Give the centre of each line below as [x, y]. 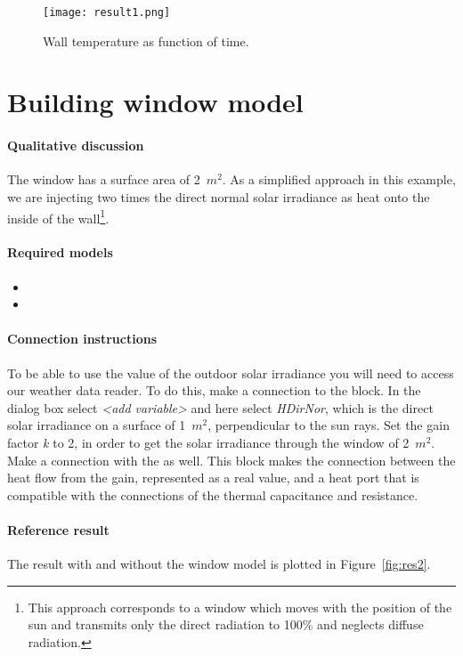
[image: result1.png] [107, 12]
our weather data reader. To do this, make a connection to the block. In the [214, 390]
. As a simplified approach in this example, [339, 179]
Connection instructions [82, 339]
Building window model [155, 102]
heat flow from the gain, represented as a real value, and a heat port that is [213, 478]
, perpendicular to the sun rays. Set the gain [329, 425]
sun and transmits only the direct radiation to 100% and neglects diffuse [226, 624]
